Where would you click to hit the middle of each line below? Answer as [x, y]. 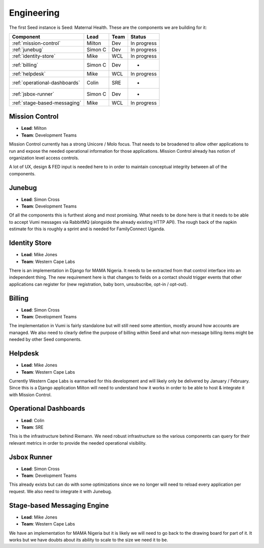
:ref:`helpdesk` [29, 73]
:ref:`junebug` [28, 49]
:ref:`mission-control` [36, 43]
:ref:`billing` [25, 65]
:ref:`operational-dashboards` [46, 82]
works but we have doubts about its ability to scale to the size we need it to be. [88, 540]
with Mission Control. [30, 395]
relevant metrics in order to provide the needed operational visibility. [78, 443]
